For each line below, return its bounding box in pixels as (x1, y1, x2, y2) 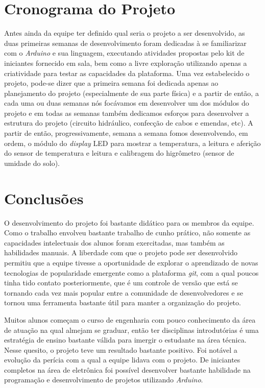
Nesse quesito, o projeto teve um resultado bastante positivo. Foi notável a (4, 344, 237, 355)
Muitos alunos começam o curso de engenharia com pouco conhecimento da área (4, 314, 256, 325)
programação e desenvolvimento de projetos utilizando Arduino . (4, 374, 203, 385)
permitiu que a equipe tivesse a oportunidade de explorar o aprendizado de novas (4, 257, 258, 268)
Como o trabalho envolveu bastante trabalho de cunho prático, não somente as (4, 227, 251, 238)
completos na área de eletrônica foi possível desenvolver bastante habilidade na (4, 364, 251, 375)
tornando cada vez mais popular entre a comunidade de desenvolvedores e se (4, 287, 243, 298)
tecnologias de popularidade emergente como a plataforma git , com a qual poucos (4, 267, 259, 278)
